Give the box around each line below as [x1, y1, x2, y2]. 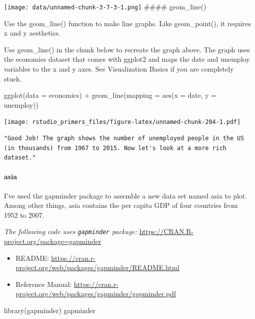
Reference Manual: [15, 279, 72, 289]
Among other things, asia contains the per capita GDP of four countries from [4, 200, 238, 210]
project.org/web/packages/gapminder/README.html [15, 262, 180, 273]
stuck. [4, 73, 22, 83]
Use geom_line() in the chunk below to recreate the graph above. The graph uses [4, 44, 250, 54]
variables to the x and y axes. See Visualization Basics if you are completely [4, 64, 234, 74]
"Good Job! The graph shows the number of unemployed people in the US [4, 135, 244, 142]
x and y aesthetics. [4, 28, 61, 38]
